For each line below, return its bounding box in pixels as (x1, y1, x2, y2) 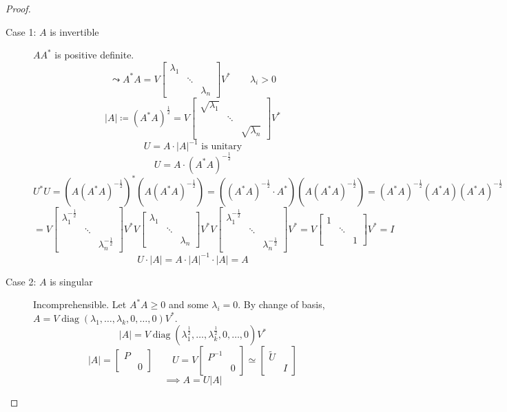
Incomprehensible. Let (33, 297, 127, 312)
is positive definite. (54, 47, 134, 62)
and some (168, 297, 209, 312)
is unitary (201, 142, 242, 152)
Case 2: (6, 274, 37, 288)
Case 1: (6, 24, 37, 39)
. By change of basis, (238, 297, 325, 312)
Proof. (6, 1, 31, 15)
